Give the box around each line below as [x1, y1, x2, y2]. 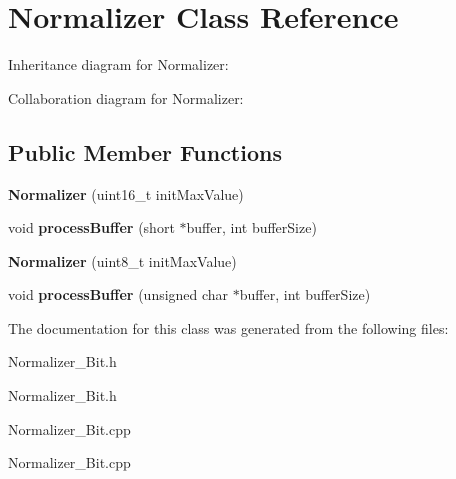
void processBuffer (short [8, 217, 175, 238]
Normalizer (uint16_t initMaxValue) [8, 183, 244, 204]
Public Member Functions [8, 136, 282, 167]
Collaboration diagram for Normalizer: [8, 87, 244, 108]
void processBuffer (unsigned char [8, 284, 229, 305]
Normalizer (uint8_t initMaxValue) [8, 250, 237, 271]
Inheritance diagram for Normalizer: [8, 54, 229, 75]
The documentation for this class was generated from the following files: [8, 317, 449, 338]
